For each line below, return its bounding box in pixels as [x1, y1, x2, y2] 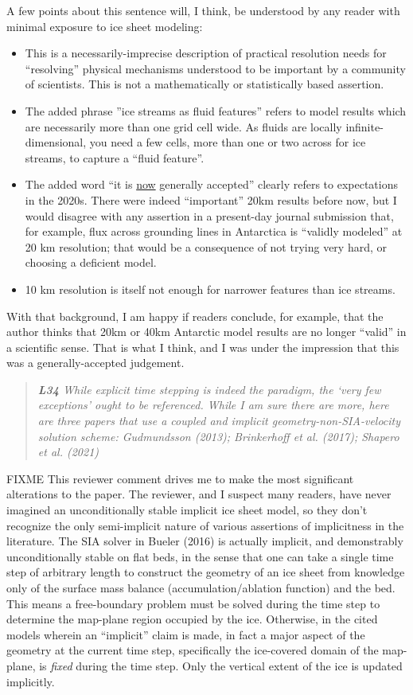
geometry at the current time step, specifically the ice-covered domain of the [6, 642, 379, 658]
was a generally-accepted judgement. [6, 354, 185, 371]
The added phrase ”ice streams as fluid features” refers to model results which [25, 102, 407, 119]
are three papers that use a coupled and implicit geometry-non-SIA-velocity [37, 412, 401, 429]
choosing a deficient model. [25, 254, 157, 271]
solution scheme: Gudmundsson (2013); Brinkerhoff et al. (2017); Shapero [37, 428, 399, 444]
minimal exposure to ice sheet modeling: [6, 18, 203, 34]
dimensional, [25, 134, 87, 150]
